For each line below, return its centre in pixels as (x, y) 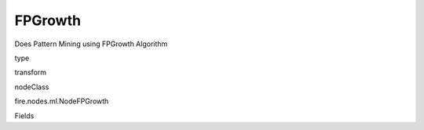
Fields (24, 116)
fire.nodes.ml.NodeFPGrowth (62, 101)
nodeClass (32, 87)
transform (31, 72)
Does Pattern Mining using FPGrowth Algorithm (91, 44)
